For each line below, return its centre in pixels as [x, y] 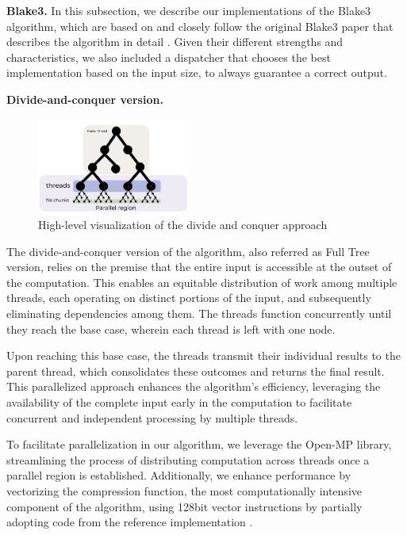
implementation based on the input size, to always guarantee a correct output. [197, 73]
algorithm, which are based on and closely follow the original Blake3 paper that [200, 26]
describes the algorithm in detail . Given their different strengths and [175, 42]
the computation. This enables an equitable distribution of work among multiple [202, 282]
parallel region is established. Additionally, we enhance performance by [179, 475]
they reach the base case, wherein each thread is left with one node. [171, 329]
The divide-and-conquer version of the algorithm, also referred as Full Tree [188, 251]
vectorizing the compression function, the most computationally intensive [184, 491]
